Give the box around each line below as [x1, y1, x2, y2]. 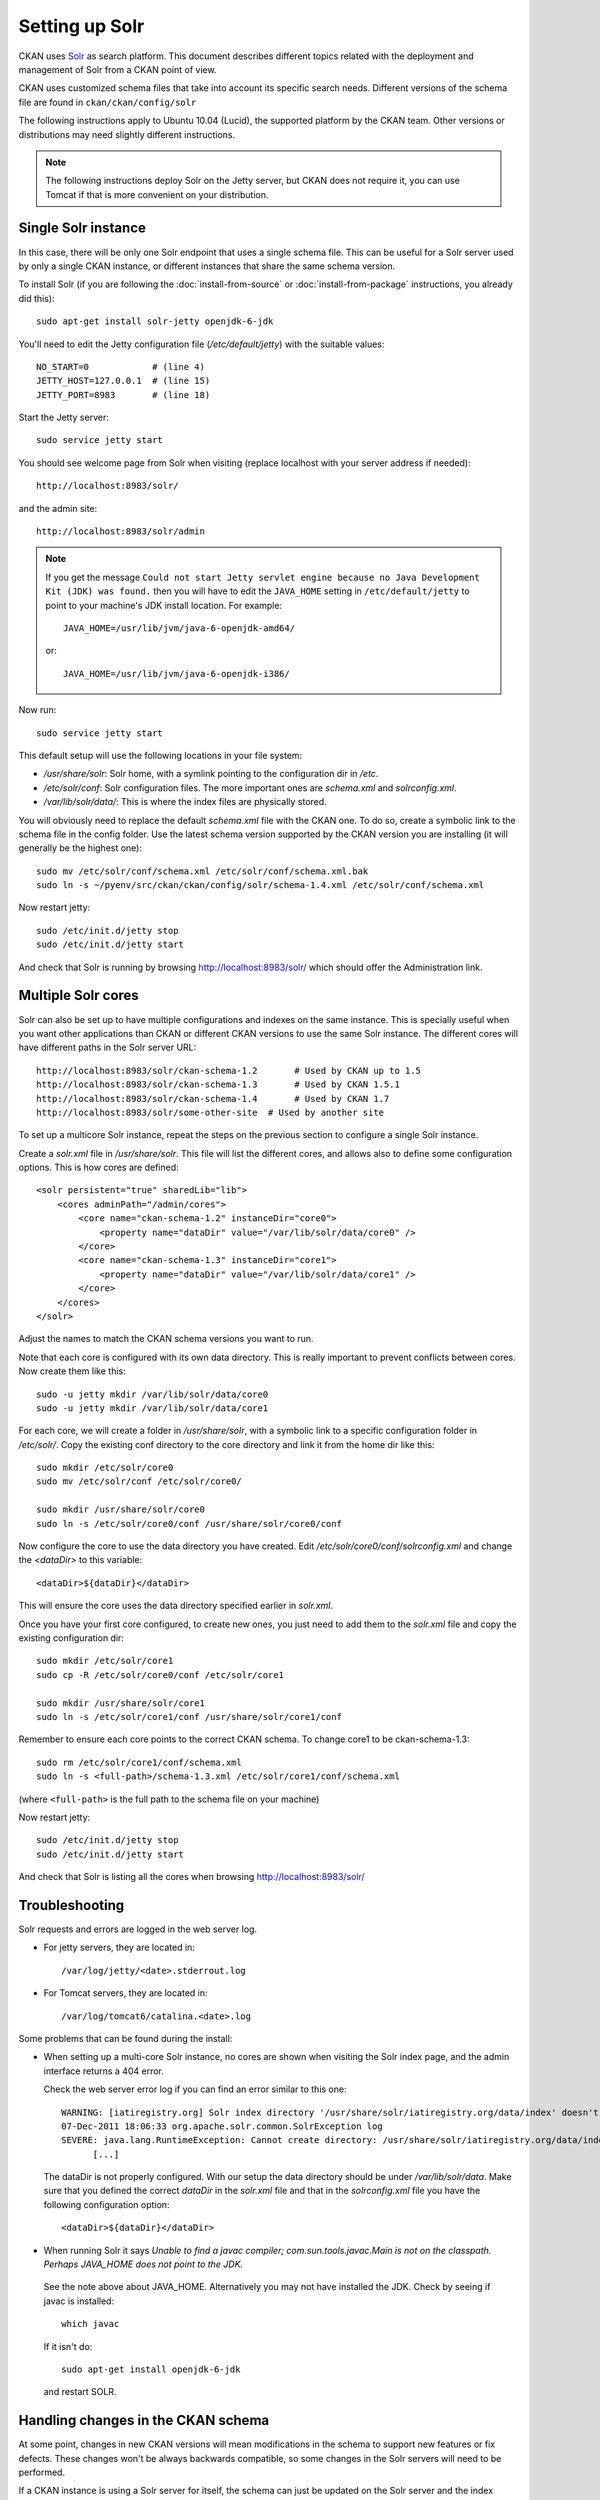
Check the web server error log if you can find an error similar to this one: [43, 2083, 347, 2095]
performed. [18, 2466, 65, 2479]
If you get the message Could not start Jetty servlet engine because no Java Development [45, 571, 480, 583]
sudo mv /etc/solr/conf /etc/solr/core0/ [36, 1476, 242, 1487]
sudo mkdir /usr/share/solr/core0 [36, 1504, 205, 1515]
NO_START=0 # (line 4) [36, 361, 205, 372]
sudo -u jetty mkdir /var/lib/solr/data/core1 [36, 1402, 269, 1414]
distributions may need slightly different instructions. [18, 128, 236, 140]
